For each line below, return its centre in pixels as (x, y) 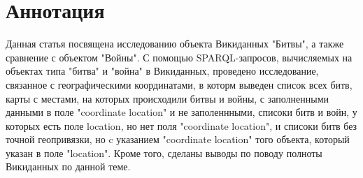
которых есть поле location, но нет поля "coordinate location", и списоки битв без (181, 125)
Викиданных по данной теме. (68, 166)
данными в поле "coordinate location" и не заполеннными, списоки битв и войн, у (181, 112)
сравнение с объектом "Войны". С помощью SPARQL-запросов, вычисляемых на (179, 57)
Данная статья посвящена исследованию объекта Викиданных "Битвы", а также (175, 44)
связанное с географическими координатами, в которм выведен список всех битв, (179, 84)
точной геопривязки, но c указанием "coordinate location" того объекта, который (178, 139)
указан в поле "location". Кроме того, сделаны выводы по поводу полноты (164, 153)
